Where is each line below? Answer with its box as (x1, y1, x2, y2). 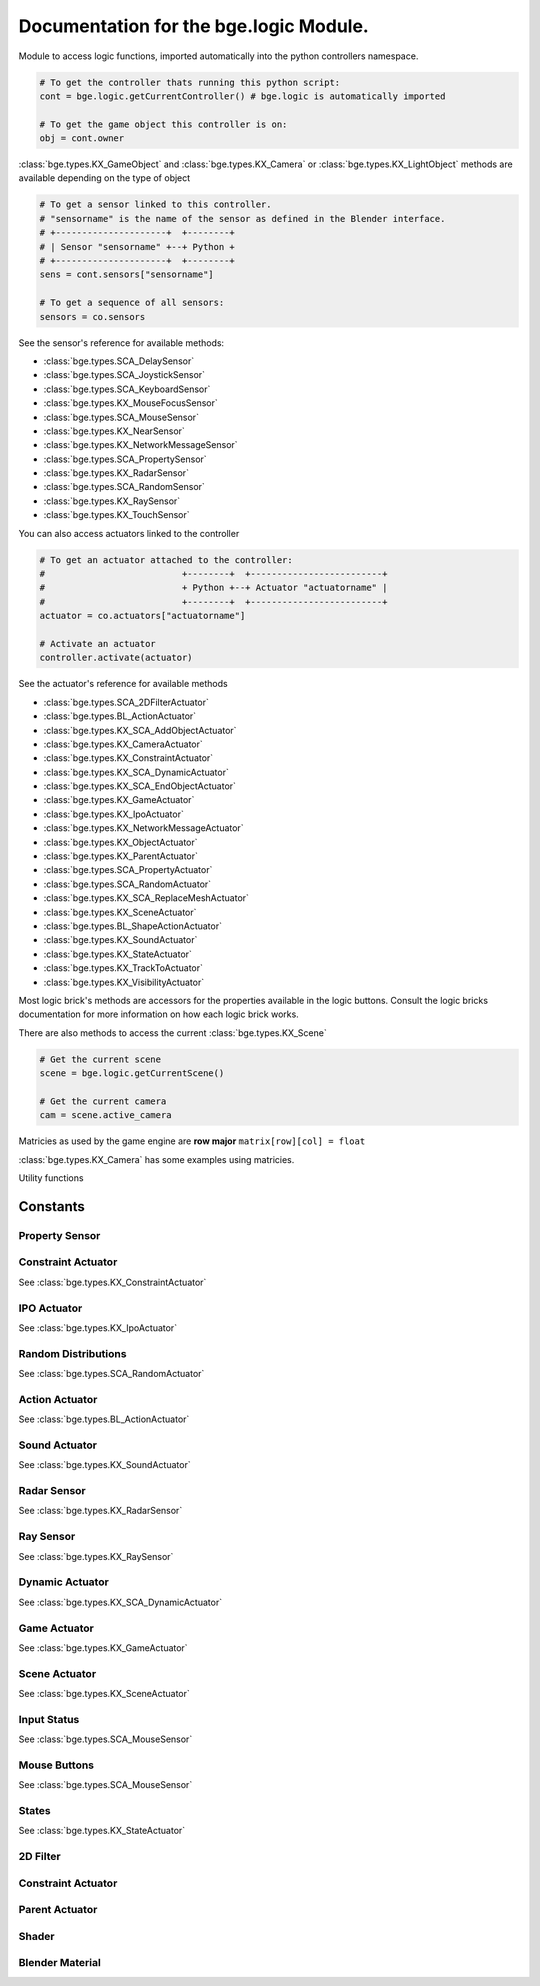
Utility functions (18, 1172, 84, 1184)
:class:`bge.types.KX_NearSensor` (43, 425, 185, 437)
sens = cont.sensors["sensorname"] (39, 269, 214, 280)
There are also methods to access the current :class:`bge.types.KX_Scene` (18, 1026, 327, 1039)
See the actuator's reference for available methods (18, 678, 229, 690)
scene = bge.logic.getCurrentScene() (39, 1068, 225, 1079)
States (18, 1804, 52, 1818)
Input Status (18, 1712, 80, 1726)
